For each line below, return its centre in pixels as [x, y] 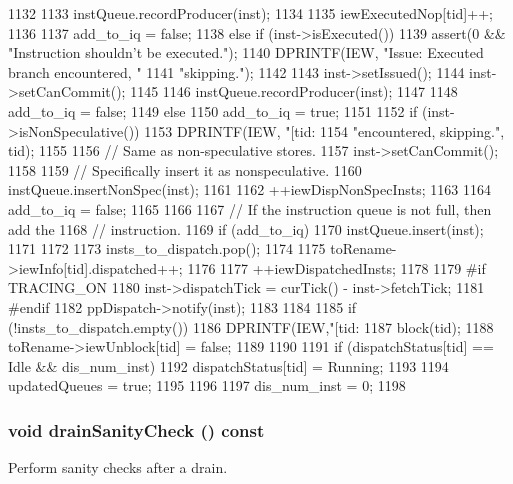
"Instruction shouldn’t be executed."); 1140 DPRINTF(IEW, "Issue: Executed [246, 52]
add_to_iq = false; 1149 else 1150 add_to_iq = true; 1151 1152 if [213, 110]
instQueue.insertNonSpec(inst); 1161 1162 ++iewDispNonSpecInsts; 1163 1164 [249, 189]
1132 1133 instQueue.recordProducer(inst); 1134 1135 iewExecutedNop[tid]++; [250, 13]
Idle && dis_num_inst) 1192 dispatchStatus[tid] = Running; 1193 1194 [228, 365]
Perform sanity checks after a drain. [118, 467]
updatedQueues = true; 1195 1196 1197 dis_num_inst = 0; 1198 [207, 385]
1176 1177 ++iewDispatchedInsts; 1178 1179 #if [336, 267]
